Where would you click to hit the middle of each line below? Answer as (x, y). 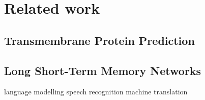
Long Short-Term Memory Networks (103, 70)
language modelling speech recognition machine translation (96, 92)
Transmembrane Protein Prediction (99, 40)
